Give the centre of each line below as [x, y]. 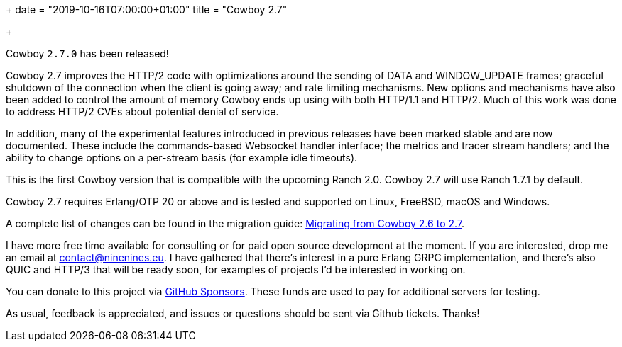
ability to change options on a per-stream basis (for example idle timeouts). [182, 158]
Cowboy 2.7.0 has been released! [87, 53]
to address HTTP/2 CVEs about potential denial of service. [142, 112]
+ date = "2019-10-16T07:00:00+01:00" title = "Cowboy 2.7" [147, 10]
